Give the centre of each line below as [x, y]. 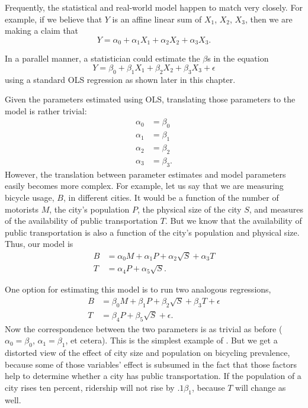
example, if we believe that [54, 19]
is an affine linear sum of [157, 19]
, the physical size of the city [189, 209]
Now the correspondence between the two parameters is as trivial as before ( [144, 328]
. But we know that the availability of [233, 221]
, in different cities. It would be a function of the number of [171, 197]
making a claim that [42, 30]
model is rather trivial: [46, 110]
